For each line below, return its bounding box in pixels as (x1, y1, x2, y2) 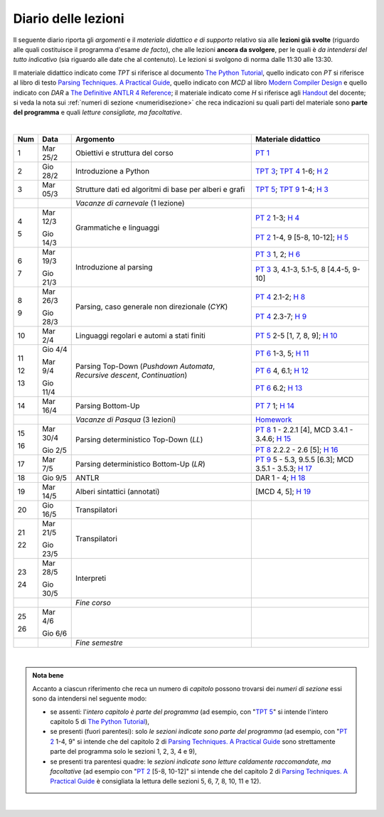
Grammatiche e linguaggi (75, 223, 160, 233)
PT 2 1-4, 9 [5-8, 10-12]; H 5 (255, 233, 348, 242)
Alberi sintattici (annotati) (75, 487, 160, 497)
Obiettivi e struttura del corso (75, 148, 174, 158)
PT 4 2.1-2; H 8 (255, 292, 306, 301)
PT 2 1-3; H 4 (255, 213, 300, 223)
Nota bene (32, 671, 64, 680)
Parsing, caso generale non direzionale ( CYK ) (75, 302, 228, 312)
